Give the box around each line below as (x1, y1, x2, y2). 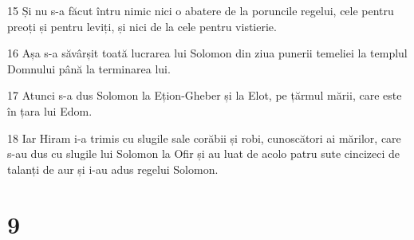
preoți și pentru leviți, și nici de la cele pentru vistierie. (7, 18, 277, 34)
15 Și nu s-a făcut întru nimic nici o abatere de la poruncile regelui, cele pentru (7, 2, 394, 18)
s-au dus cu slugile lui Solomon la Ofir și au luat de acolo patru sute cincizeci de (7, 145, 400, 162)
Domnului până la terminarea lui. (7, 60, 171, 77)
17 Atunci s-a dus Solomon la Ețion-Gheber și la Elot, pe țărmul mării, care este (7, 87, 402, 104)
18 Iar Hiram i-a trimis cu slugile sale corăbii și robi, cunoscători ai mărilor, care (7, 129, 401, 146)
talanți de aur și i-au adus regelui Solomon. (7, 160, 219, 177)
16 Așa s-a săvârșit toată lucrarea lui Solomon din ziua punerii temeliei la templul (7, 45, 408, 61)
